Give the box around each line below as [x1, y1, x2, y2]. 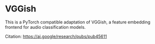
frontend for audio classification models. [5, 24, 86, 30]
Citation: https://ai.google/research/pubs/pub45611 [5, 33, 107, 39]
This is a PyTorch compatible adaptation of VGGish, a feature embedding [5, 19, 151, 25]
